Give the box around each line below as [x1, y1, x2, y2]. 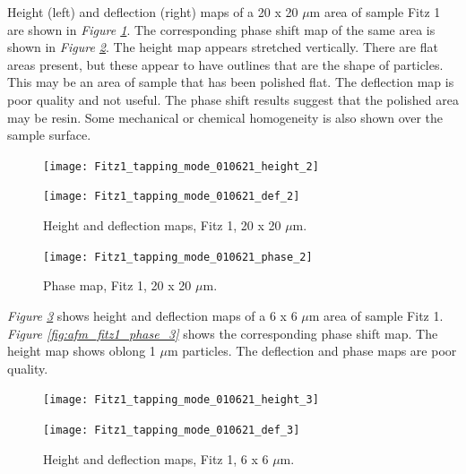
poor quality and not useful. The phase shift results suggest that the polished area [7, 90, 459, 108]
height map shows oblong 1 [7, 341, 156, 360]
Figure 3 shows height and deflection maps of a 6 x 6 [7, 306, 298, 324]
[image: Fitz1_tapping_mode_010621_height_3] [43, 393, 319, 407]
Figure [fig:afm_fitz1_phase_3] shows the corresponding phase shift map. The [7, 323, 438, 342]
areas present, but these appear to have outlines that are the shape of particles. [7, 55, 444, 73]
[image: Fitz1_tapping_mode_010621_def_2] [43, 190, 300, 203]
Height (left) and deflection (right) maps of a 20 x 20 [7, 3, 298, 21]
